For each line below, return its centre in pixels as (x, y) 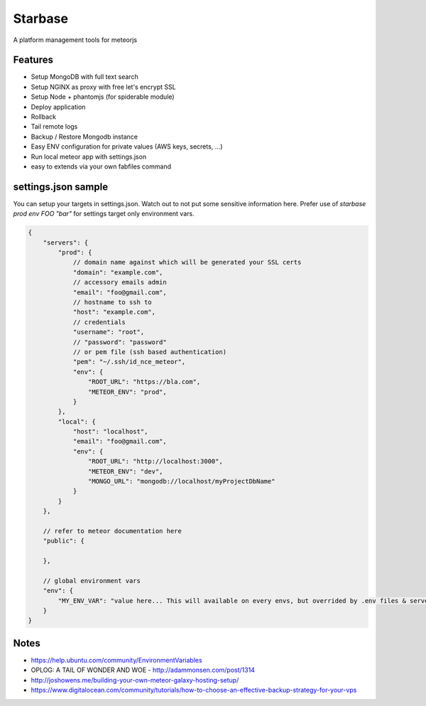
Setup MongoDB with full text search (84, 77)
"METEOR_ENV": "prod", (127, 392)
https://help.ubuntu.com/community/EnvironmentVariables (116, 660)
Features (33, 60)
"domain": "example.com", (118, 272)
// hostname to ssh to (112, 302)
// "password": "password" (120, 342)
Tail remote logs (54, 127)
